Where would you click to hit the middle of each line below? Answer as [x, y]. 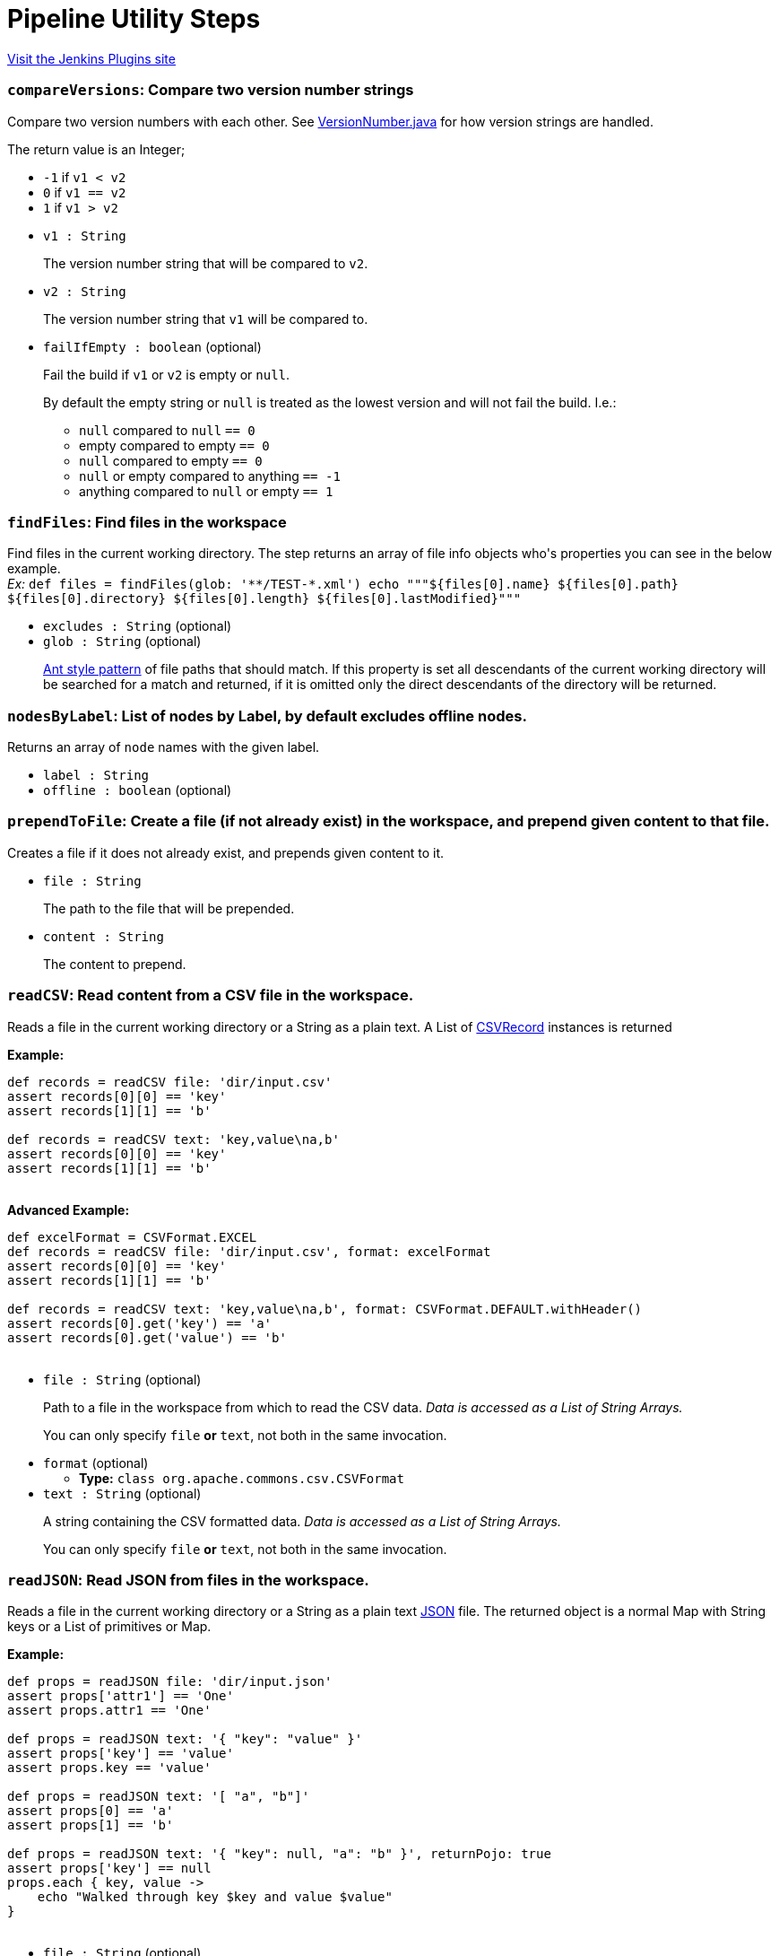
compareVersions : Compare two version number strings [211, 90]
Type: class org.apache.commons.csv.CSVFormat [242, 1478]
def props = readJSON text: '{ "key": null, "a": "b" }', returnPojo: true [279, 1854]
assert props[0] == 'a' [91, 1811]
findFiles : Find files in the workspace [147, 522]
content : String [104, 936]
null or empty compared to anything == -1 [210, 476]
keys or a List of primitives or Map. [109, 1627]
